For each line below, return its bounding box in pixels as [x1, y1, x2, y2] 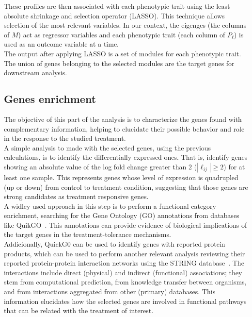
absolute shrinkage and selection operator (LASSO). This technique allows [4, 10, 225, 20]
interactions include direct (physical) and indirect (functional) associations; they [4, 267, 242, 277]
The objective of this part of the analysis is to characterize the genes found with [4, 114, 242, 124]
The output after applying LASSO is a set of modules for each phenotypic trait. [4, 48, 241, 58]
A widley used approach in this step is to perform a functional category [4, 200, 216, 211]
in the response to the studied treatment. [4, 133, 126, 143]
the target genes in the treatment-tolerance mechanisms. [4, 229, 171, 239]
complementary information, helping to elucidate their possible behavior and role [4, 123, 245, 133]
